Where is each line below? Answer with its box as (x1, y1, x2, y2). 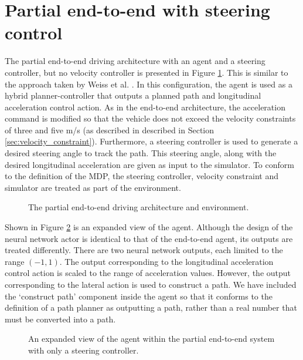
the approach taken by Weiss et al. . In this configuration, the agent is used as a (5, 78, 292, 90)
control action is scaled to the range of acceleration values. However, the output (5, 267, 291, 279)
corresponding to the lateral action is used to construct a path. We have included (5, 278, 297, 290)
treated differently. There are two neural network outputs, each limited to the (5, 244, 283, 256)
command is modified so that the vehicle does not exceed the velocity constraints (5, 112, 296, 125)
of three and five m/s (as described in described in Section (5, 123, 215, 136)
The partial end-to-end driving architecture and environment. (28, 201, 249, 213)
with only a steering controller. (28, 344, 139, 356)
